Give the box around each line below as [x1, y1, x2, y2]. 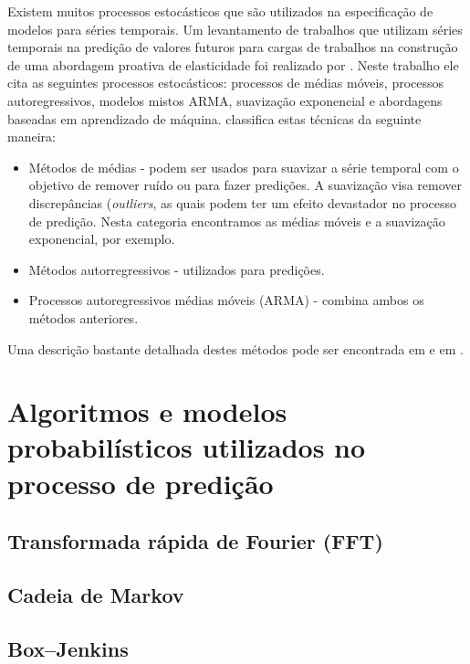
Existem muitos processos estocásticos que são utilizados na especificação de [7, 2, 433, 20]
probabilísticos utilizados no [7, 428, 366, 466]
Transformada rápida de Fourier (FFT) [7, 527, 383, 555]
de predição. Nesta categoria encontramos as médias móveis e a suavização [28, 211, 445, 230]
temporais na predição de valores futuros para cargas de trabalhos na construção [7, 37, 458, 57]
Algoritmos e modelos [7, 393, 287, 430]
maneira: [7, 127, 56, 146]
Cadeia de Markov [7, 581, 184, 609]
